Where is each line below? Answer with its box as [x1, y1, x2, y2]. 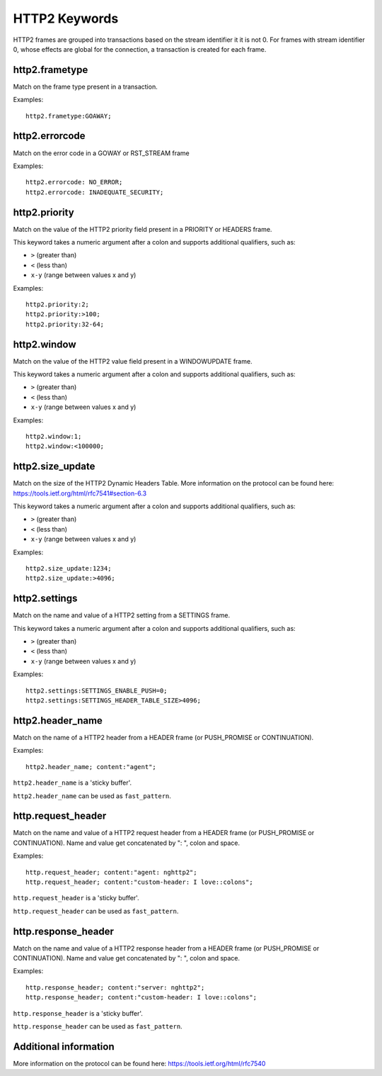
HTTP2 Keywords [13, 11, 119, 26]
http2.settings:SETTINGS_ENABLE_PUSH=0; [25, 686, 168, 695]
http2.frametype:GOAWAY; [25, 112, 112, 120]
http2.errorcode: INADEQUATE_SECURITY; [25, 188, 164, 196]
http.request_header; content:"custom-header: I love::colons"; [25, 878, 254, 886]
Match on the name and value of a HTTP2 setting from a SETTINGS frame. [13, 611, 230, 620]
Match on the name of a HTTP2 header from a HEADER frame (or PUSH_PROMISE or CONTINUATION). [13, 733, 314, 741]
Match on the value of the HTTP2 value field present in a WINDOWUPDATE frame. [13, 357, 253, 365]
